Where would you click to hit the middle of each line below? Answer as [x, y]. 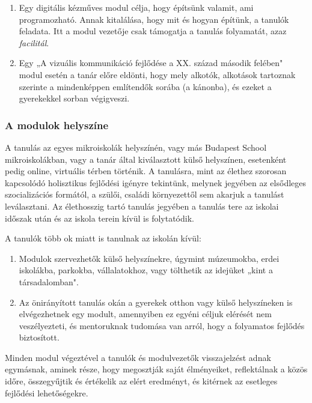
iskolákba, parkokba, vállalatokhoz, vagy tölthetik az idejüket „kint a [146, 270]
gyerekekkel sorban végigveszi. [74, 98]
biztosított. [39, 337]
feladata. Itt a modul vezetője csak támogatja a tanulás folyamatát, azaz [153, 31]
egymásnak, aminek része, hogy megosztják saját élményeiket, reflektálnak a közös [156, 369]
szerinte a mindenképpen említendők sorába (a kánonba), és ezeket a [145, 86]
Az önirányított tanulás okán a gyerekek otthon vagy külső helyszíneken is [156, 302]
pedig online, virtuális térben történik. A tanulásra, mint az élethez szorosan [146, 171]
